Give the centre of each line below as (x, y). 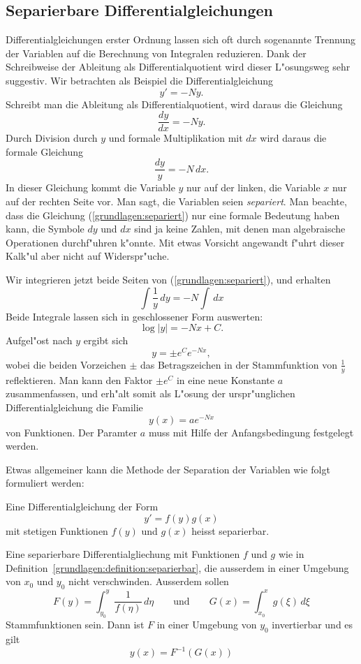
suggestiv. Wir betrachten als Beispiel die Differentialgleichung (140, 80)
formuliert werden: (45, 483)
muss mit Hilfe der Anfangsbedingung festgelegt (251, 432)
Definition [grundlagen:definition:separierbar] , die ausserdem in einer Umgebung (177, 567)
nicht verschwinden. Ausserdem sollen (149, 581)
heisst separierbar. (230, 530)
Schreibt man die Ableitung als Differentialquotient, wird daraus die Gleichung (174, 104)
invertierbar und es (312, 625)
